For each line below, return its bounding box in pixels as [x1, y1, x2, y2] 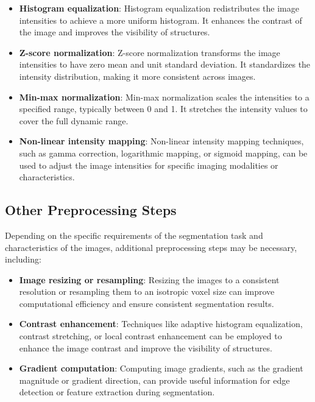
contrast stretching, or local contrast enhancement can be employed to [19, 330, 282, 342]
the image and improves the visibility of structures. [19, 26, 210, 38]
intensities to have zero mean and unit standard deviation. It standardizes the [19, 58, 311, 71]
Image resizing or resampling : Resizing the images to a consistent [19, 273, 280, 286]
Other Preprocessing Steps [5, 200, 177, 219]
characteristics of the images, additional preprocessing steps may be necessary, [5, 241, 297, 253]
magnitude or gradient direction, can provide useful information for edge [19, 373, 290, 386]
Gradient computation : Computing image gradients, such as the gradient [19, 362, 303, 375]
